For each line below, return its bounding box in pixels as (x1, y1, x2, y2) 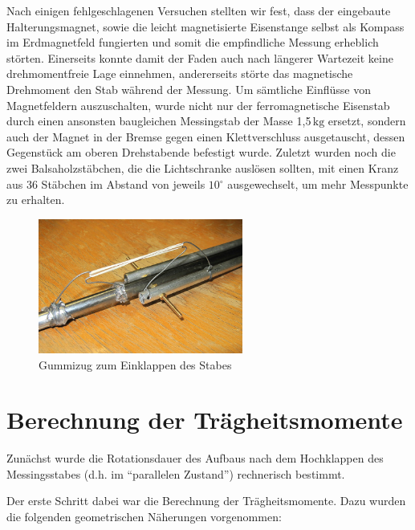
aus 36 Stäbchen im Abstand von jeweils (6, 175, 205, 192)
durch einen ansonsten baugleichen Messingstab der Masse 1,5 (6, 112, 311, 129)
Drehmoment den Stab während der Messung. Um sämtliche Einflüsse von (6, 80, 371, 97)
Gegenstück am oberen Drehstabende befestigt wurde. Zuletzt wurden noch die (6, 144, 396, 161)
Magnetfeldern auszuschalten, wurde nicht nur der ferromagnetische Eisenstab (6, 96, 390, 113)
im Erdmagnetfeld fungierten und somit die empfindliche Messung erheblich (6, 34, 379, 51)
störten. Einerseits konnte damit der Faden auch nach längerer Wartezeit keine (6, 49, 393, 66)
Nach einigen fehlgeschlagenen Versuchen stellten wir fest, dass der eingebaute (6, 2, 391, 18)
